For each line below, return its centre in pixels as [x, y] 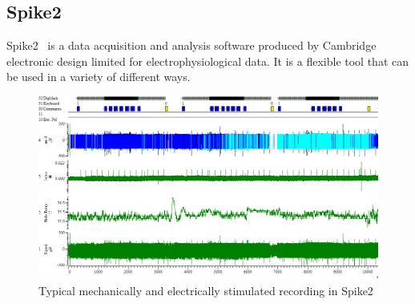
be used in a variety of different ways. [99, 77]
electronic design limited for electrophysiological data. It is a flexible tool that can [208, 61]
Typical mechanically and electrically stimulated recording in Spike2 [206, 290]
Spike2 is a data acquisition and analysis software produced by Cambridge [191, 45]
